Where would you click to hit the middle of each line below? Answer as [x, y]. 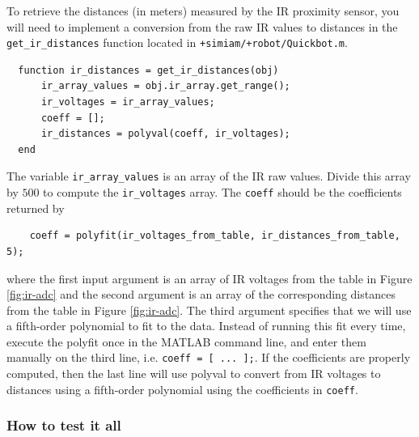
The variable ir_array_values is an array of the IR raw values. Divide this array [209, 176]
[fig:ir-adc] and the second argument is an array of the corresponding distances [201, 294]
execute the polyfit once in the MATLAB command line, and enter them [186, 341]
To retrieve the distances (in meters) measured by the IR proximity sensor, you [203, 11]
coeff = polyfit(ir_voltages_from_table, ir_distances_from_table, [215, 236]
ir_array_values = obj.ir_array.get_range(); [165, 86]
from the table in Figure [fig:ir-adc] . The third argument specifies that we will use [209, 310]
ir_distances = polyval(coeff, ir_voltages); [165, 134]
